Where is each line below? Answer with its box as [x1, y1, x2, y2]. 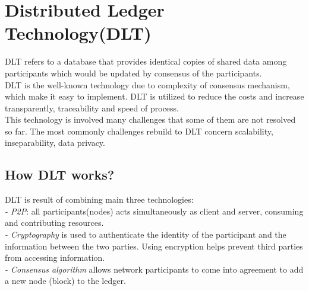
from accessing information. [5, 251, 105, 264]
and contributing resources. [5, 216, 104, 229]
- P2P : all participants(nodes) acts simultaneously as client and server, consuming [5, 204, 304, 217]
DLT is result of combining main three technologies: [5, 193, 194, 206]
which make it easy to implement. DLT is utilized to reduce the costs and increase [5, 90, 304, 103]
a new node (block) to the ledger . [5, 274, 126, 287]
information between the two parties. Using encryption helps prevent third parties [5, 239, 303, 252]
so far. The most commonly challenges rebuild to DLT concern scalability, [5, 124, 273, 137]
